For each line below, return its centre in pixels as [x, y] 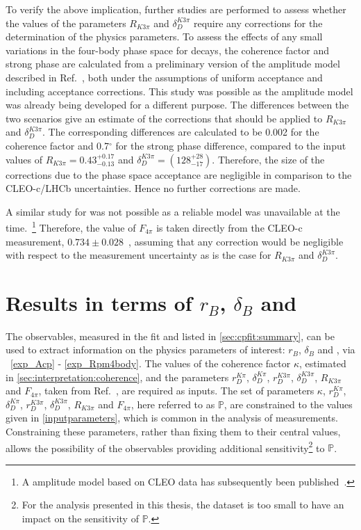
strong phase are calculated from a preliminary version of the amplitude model [173, 64]
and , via [336, 350]
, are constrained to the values [288, 404]
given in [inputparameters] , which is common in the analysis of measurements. [172, 418]
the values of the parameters [66, 23]
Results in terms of [99, 302]
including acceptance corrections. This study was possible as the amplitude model [179, 91]
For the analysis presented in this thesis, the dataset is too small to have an [183, 505]
